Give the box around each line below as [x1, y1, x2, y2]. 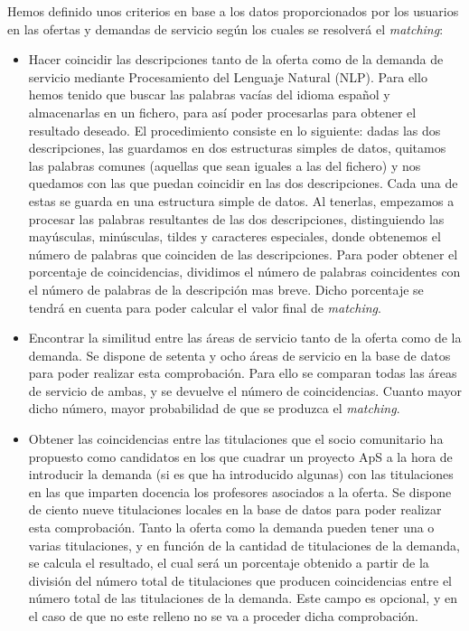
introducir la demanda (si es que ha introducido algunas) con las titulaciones [28, 465, 454, 484]
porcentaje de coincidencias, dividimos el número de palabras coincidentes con [28, 262, 461, 281]
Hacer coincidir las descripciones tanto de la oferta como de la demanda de [28, 50, 444, 69]
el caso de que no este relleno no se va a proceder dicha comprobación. [28, 607, 419, 625]
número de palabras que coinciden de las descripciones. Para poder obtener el [28, 244, 458, 263]
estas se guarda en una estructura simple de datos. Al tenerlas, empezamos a [28, 191, 455, 210]
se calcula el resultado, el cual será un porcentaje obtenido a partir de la [28, 553, 429, 572]
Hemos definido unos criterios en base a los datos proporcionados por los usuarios [7, 2, 459, 20]
